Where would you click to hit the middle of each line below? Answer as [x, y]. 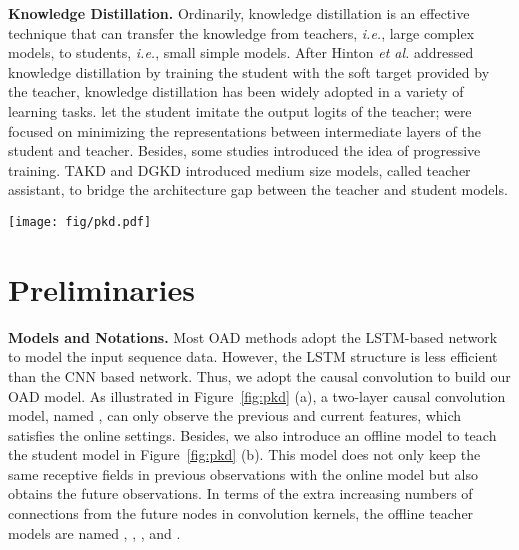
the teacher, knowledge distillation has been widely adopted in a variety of [236, 91]
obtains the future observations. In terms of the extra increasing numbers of [240, 493]
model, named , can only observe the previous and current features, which [235, 415]
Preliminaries [101, 288]
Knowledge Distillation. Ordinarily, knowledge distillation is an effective [239, 13]
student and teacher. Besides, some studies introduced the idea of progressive [244, 150]
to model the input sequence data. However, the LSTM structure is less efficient [253, 356]
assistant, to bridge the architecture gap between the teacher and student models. [258, 189]
